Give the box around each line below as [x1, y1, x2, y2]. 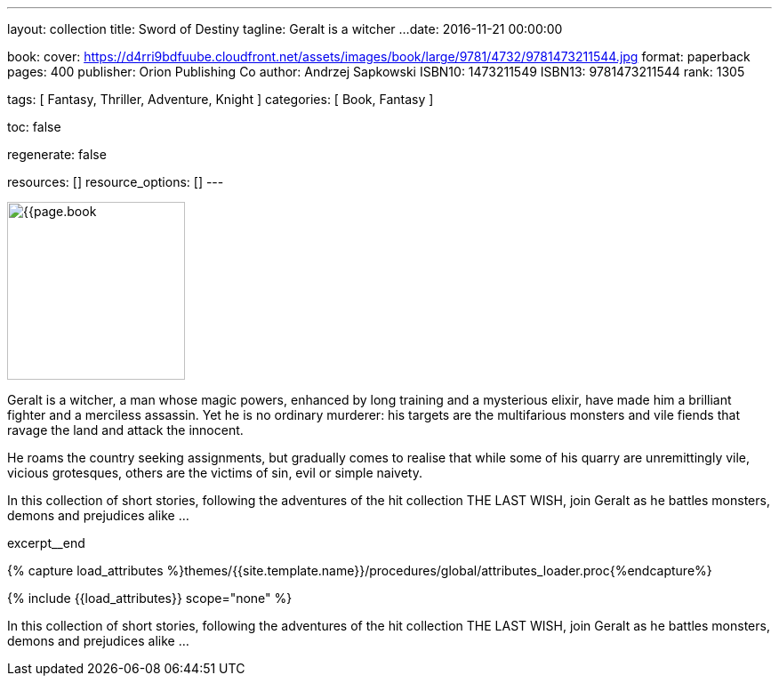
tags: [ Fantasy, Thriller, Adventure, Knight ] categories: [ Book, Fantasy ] [7, 92, 434, 107]
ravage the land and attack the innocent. [7, 422, 244, 438]
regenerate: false [7, 147, 107, 162]
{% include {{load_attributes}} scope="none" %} [7, 591, 293, 606]
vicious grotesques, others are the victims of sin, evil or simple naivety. [7, 465, 422, 480]
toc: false [7, 119, 61, 134]
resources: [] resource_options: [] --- [7, 174, 224, 189]
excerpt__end [7, 535, 85, 550]
